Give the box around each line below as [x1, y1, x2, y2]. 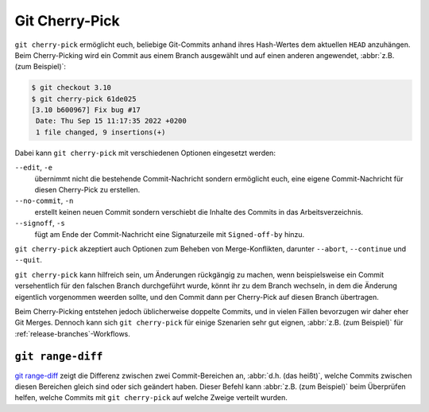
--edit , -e [14, 163, 53, 173]
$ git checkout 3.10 [31, 84, 111, 92]
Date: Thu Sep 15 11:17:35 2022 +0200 [36, 116, 187, 126]
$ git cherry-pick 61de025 [31, 94, 137, 103]
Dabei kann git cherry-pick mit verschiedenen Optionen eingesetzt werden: [14, 148, 276, 157]
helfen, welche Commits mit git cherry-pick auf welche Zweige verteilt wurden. [14, 393, 288, 402]
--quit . [14, 255, 43, 265]
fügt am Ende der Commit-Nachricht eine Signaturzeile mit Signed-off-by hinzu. [34, 229, 305, 239]
